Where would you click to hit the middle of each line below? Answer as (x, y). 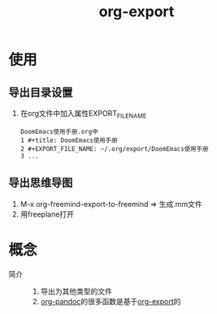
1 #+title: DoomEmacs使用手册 (69, 140)
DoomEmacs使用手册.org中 (59, 131)
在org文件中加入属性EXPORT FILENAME (83, 114)
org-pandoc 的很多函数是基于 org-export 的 (111, 301)
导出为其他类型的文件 (76, 291)
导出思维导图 (41, 183)
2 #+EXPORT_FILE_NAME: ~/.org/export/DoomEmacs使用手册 (114, 148)
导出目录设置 (41, 92)
